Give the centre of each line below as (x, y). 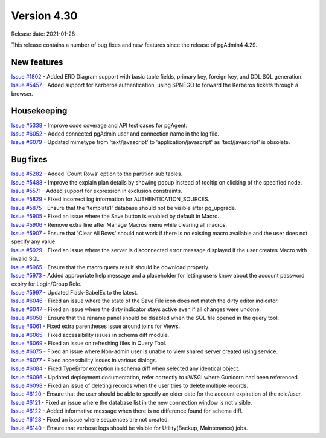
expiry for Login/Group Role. (46, 284)
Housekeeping (39, 111)
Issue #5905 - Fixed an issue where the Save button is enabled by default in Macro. (115, 216)
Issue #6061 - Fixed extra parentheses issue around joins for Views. (96, 326)
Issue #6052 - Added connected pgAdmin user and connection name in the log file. (115, 134)
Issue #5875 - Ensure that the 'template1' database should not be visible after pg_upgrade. (124, 208)
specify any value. (34, 241)
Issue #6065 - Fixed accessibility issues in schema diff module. (90, 335)
